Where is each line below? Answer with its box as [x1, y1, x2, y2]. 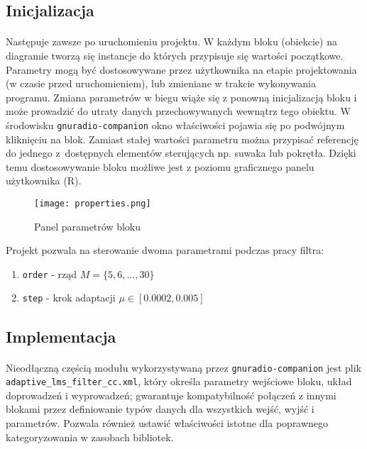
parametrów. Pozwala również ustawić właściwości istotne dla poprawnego [6, 416, 329, 430]
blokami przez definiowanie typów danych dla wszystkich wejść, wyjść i [6, 401, 314, 416]
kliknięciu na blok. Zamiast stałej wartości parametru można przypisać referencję [6, 131, 358, 146]
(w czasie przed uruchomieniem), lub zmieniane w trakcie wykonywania [6, 76, 316, 91]
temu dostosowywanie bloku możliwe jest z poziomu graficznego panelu [6, 159, 314, 174]
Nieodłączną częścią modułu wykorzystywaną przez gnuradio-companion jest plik [6, 360, 361, 375]
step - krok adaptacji [22, 290, 116, 305]
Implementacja [6, 325, 116, 347]
